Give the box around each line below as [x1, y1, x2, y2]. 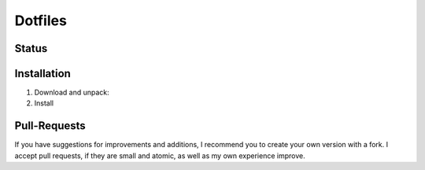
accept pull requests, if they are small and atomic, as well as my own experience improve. [14, 150, 306, 161]
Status [14, 42, 48, 55]
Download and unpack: [34, 87, 109, 98]
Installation [14, 67, 71, 80]
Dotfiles [14, 12, 67, 29]
